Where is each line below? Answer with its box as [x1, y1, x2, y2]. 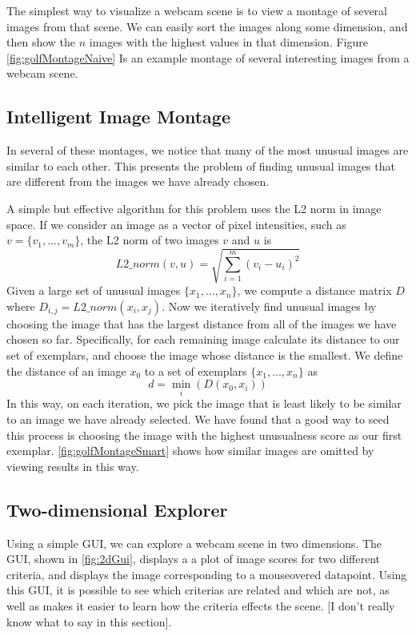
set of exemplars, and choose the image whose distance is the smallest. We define [6, 347, 403, 364]
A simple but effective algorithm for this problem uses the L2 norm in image [6, 199, 382, 216]
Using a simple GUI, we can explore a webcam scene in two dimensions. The [6, 534, 382, 551]
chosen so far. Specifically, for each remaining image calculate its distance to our [6, 331, 400, 348]
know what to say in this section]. [6, 613, 172, 630]
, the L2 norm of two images [80, 231, 219, 248]
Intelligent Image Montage [6, 104, 230, 129]
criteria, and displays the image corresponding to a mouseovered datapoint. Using [6, 566, 407, 582]
